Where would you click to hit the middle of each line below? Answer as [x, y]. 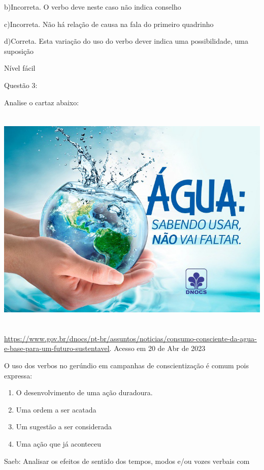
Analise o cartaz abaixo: [42, 102]
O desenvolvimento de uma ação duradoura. [84, 392]
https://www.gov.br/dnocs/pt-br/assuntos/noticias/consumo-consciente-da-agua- [130, 338]
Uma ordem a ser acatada [56, 409]
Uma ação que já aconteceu [58, 443]
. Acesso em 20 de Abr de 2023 [157, 348]
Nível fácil [20, 68]
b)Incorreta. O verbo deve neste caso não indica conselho [93, 7]
